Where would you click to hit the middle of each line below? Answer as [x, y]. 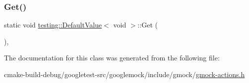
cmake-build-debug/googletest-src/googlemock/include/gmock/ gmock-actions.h [124, 74]
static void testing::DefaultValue [53, 25]
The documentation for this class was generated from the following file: [112, 58]
